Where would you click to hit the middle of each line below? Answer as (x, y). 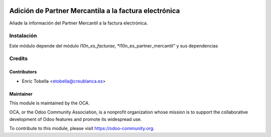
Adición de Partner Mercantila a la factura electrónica (95, 11)
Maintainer (21, 94)
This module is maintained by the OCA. (49, 103)
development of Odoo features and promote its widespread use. (76, 119)
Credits (18, 58)
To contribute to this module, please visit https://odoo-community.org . (82, 128)
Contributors (23, 72)
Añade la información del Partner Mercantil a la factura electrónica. (79, 23)
